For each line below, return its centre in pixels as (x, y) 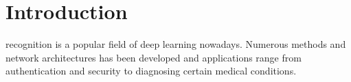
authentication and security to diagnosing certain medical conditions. (151, 71)
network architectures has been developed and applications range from (154, 57)
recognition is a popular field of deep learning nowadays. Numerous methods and (176, 44)
